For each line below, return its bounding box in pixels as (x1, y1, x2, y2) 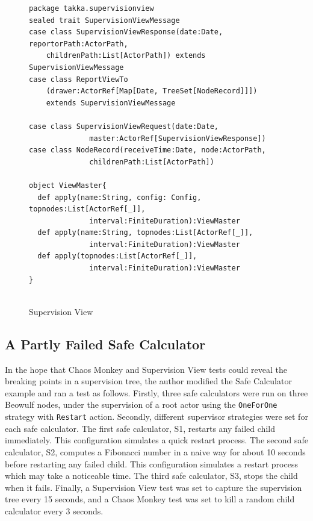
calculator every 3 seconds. (5, 504, 104, 517)
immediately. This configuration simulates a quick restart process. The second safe (5, 434, 308, 446)
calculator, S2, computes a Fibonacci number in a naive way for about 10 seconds (5, 445, 306, 458)
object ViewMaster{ (29, 181, 107, 190)
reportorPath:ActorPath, (29, 39, 128, 48)
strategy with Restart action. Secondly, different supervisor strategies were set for (5, 410, 308, 423)
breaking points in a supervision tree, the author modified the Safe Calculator (5, 375, 292, 387)
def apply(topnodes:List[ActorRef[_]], (37, 252, 197, 261)
